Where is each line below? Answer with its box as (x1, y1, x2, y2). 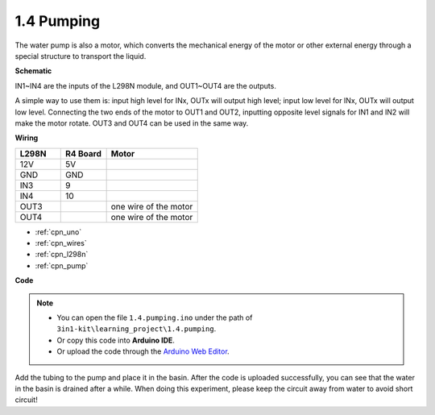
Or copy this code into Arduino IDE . (56, 335, 175, 345)
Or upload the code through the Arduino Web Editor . (56, 347, 230, 356)
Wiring (14, 133, 39, 143)
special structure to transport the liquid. (14, 51, 147, 60)
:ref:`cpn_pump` (35, 260, 89, 270)
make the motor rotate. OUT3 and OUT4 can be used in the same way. (14, 118, 249, 128)
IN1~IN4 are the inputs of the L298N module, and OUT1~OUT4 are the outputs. (14, 81, 277, 90)
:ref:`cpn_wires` (35, 239, 88, 248)
